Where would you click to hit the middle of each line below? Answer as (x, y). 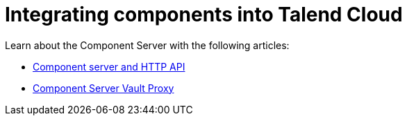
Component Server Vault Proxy (103, 88)
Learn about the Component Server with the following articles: (147, 45)
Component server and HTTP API (109, 66)
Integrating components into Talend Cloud (204, 15)
